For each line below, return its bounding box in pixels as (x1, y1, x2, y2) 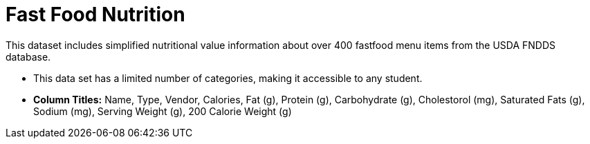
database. (6, 50, 51, 63)
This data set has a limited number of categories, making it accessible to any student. (33, 72, 423, 84)
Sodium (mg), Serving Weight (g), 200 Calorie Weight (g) (33, 105, 292, 117)
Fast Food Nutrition (6, 3, 185, 26)
